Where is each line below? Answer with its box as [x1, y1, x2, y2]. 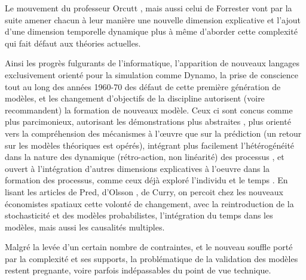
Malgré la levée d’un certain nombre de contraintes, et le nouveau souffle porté [5, 241, 293, 253]
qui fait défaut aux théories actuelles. [5, 36, 141, 49]
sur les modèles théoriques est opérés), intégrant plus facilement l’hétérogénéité [5, 139, 295, 151]
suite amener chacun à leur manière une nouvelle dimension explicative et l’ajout [5, 13, 301, 26]
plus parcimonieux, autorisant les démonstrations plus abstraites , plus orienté [5, 115, 291, 128]
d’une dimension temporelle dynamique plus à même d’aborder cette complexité [5, 25, 298, 38]
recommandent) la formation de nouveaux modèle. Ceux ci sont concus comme [5, 103, 293, 116]
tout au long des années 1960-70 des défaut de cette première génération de [5, 80, 281, 93]
